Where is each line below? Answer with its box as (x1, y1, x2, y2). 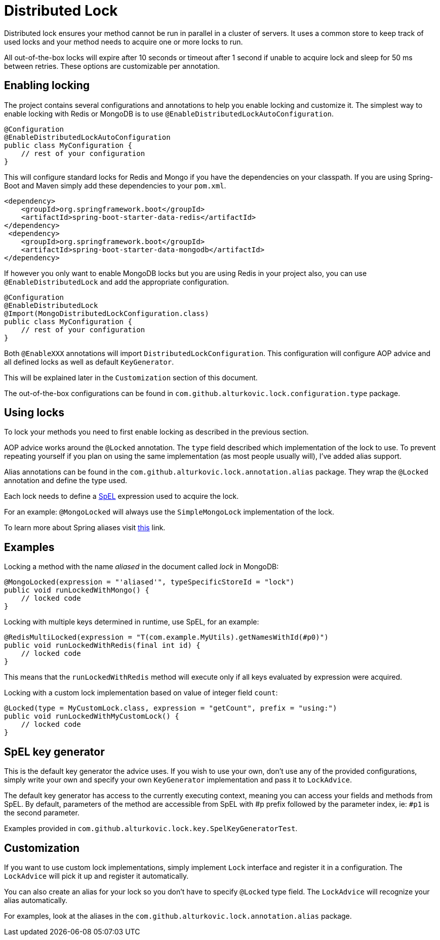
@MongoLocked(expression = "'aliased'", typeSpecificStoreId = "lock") (4, 578, 295, 586)
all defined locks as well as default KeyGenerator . (4, 357, 174, 366)
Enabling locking (4, 79, 90, 92)
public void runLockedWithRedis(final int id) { (4, 641, 201, 650)
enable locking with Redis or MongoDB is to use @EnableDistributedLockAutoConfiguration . (4, 109, 334, 118)
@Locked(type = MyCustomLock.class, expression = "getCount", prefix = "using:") (4, 704, 337, 713)
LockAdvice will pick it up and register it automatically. (4, 871, 189, 880)
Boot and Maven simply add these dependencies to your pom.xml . (4, 181, 226, 190)
